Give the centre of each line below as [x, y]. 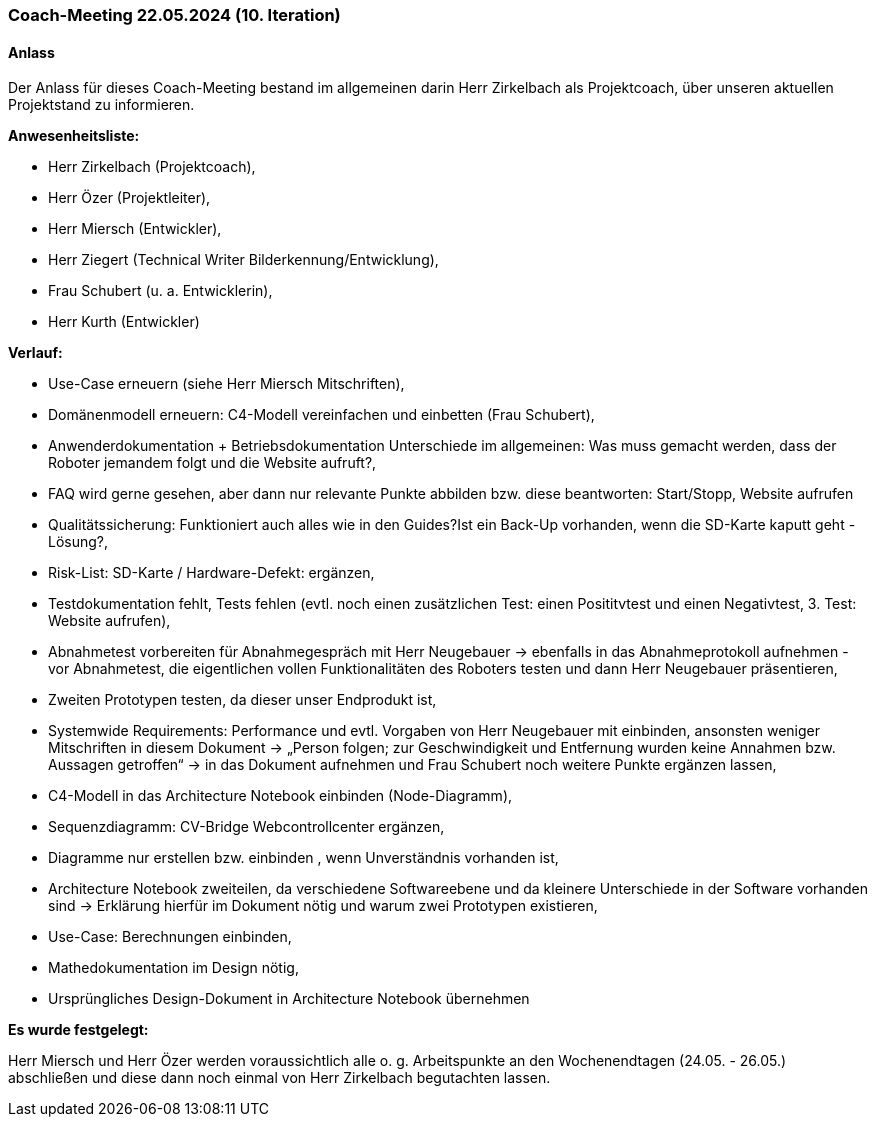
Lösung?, [78, 542]
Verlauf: [35, 353]
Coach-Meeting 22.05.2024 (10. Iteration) [174, 15]
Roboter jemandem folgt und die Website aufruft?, [212, 463]
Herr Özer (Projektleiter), [129, 198]
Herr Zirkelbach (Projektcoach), [152, 167]
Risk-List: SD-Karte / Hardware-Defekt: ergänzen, [211, 573]
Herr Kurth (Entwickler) [124, 322]
